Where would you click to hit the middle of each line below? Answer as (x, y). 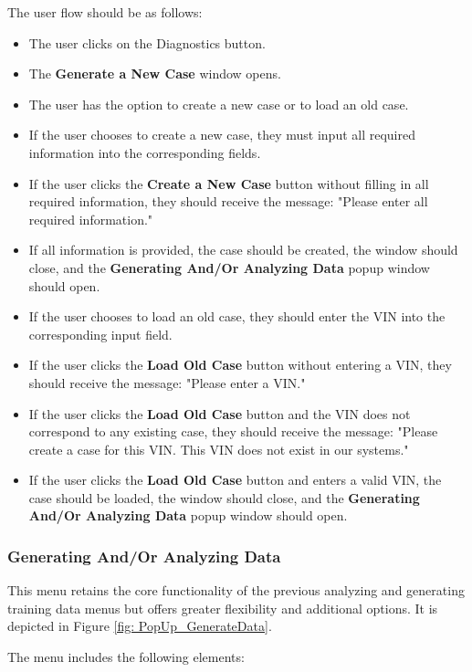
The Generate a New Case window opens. (155, 73)
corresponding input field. (100, 334)
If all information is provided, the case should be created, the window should (243, 250)
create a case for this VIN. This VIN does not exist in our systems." (219, 449)
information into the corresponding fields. (145, 152)
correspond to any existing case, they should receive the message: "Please (233, 431)
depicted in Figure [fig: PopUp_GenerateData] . (140, 626)
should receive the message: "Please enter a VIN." (167, 382)
